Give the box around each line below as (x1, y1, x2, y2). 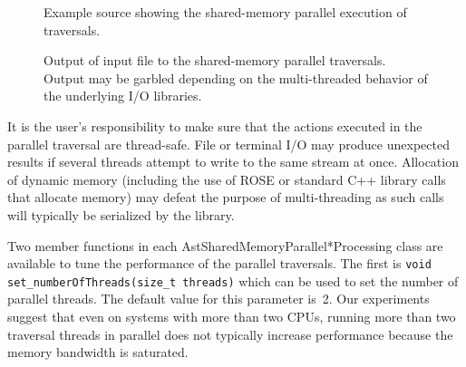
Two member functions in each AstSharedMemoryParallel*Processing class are (7, 236, 443, 255)
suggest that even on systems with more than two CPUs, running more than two (7, 307, 456, 326)
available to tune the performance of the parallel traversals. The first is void (7, 254, 432, 273)
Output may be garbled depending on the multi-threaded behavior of (44, 68, 428, 87)
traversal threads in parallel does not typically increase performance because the (7, 324, 453, 343)
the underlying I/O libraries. (44, 86, 202, 105)
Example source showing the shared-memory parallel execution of (44, 3, 407, 21)
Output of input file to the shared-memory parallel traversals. (44, 51, 386, 70)
